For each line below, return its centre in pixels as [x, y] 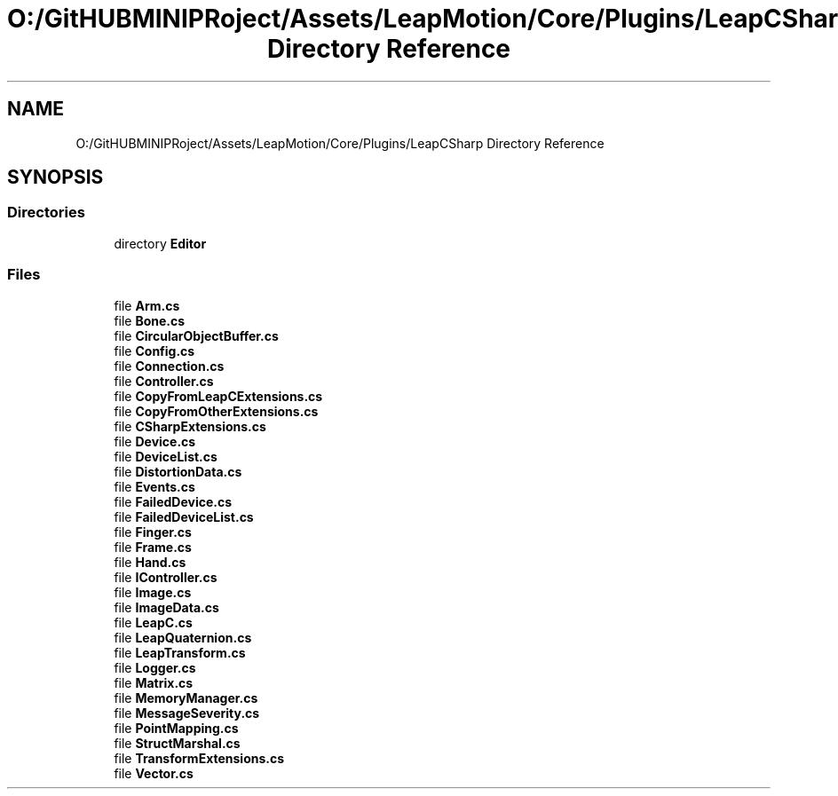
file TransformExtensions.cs [199, 758]
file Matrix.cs [154, 682]
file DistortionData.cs [178, 471]
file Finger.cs [153, 532]
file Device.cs [155, 441]
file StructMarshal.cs [177, 743]
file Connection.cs [169, 366]
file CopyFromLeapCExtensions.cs [218, 396]
